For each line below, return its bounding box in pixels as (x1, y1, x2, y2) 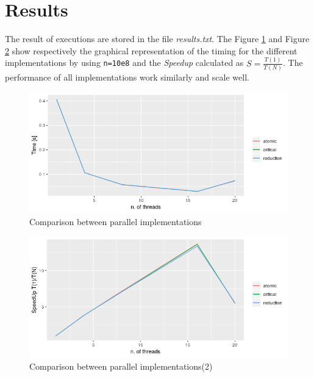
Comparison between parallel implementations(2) (29, 360, 213, 373)
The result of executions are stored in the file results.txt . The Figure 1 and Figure (5, 32, 310, 45)
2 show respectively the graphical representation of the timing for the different (5, 44, 298, 57)
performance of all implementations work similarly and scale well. (5, 70, 249, 83)
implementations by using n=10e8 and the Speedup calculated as (5, 56, 244, 69)
